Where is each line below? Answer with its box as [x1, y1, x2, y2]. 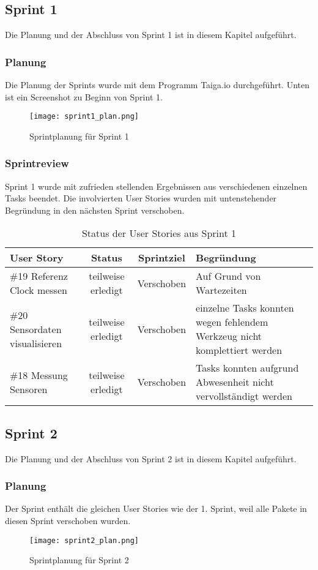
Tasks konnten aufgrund [196, 361, 299, 375]
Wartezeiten [196, 283, 247, 298]
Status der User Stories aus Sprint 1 [81, 226, 237, 241]
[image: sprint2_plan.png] [29, 536, 139, 545]
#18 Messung [10, 367, 68, 382]
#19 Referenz [10, 269, 68, 283]
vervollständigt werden [196, 389, 293, 403]
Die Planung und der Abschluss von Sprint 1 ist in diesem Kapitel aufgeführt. [5, 28, 297, 41]
